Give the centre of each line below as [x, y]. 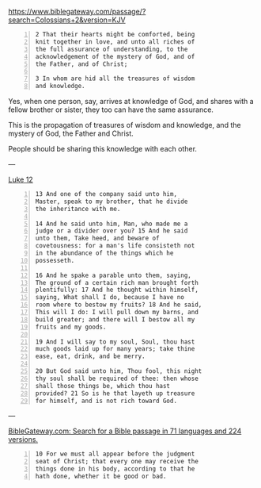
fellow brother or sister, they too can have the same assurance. [111, 110]
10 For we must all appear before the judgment [115, 454]
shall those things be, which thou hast [103, 386]
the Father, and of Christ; [81, 64]
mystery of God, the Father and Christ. [71, 133]
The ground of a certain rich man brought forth [117, 282]
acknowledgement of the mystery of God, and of [115, 56]
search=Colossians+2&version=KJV [67, 20]
